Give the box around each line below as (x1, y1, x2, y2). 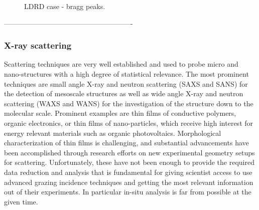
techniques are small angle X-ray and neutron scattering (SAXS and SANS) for (4, 78, 248, 89)
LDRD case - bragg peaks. (24, 1, 105, 11)
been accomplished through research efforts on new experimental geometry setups (4, 147, 255, 157)
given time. (4, 196, 38, 206)
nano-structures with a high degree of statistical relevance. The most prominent (4, 69, 249, 79)
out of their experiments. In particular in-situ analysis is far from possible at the (4, 186, 251, 197)
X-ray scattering (4, 39, 72, 52)
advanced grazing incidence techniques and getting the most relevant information (4, 176, 253, 187)
